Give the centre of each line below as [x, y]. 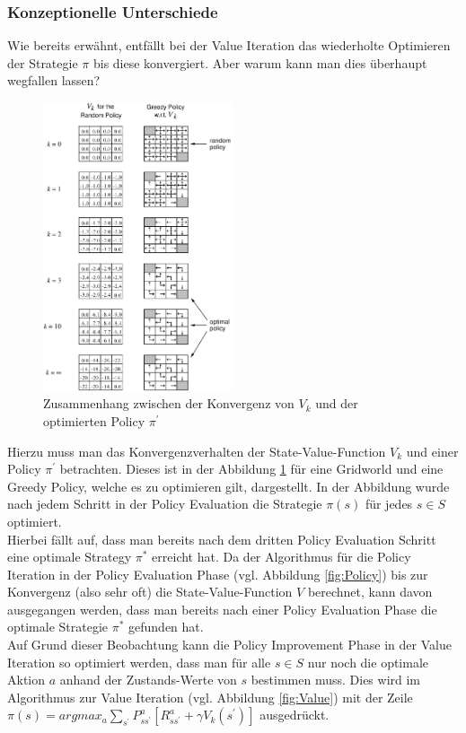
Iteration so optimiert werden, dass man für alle [139, 662]
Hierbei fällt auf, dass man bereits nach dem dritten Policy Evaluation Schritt [222, 539]
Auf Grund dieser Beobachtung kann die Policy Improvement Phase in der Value [229, 645]
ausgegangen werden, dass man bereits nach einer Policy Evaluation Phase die [222, 609]
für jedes [389, 504]
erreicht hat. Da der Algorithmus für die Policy [281, 557]
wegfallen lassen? [54, 80]
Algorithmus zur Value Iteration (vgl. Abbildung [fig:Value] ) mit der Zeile [210, 697]
